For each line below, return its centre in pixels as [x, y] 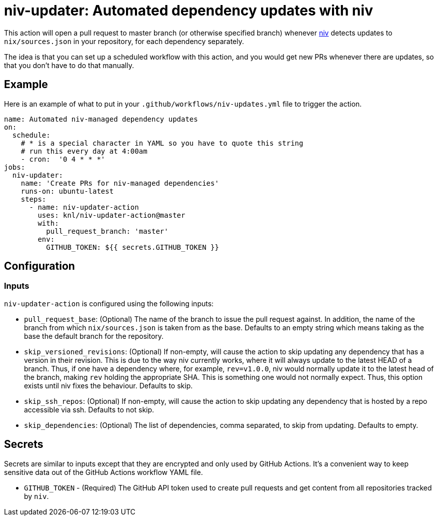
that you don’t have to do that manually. [69, 65]
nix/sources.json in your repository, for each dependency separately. [124, 41]
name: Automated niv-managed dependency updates [101, 119]
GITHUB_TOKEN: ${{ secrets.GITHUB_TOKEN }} [132, 247]
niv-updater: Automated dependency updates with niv [188, 11]
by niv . [36, 496]
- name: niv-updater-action [84, 207]
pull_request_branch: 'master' [107, 231]
